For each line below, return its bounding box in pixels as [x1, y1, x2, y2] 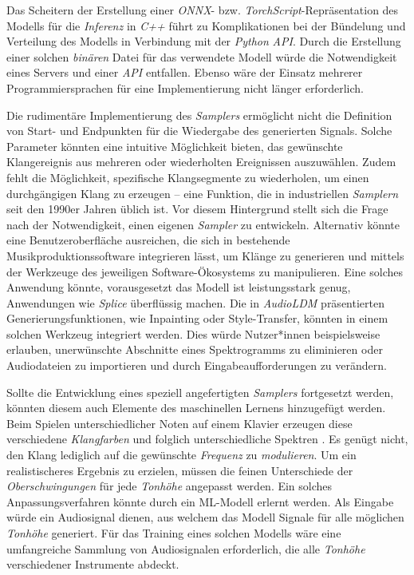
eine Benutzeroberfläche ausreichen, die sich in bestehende [6, 232, 290, 248]
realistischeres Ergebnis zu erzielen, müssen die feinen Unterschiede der [6, 462, 353, 478]
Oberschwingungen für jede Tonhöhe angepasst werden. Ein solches [6, 478, 333, 494]
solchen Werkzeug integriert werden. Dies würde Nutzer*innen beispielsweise [6, 325, 380, 342]
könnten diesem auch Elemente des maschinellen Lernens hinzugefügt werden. [6, 399, 386, 416]
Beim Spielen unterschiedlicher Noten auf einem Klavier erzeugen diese [6, 414, 353, 431]
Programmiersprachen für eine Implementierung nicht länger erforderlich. [6, 79, 364, 96]
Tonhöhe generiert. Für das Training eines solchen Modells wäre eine [6, 525, 341, 541]
